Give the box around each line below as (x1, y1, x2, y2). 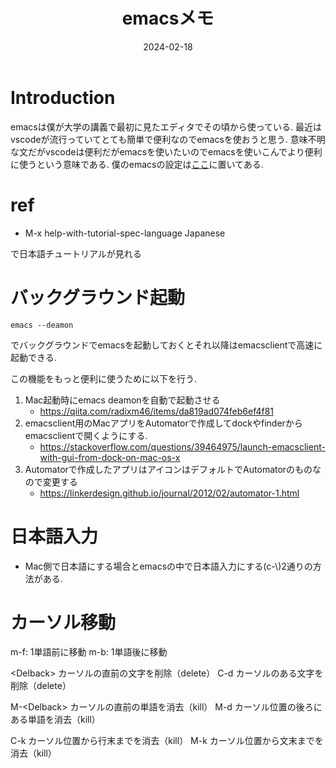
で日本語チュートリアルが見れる (10, 247, 142, 259)
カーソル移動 (10, 611, 117, 634)
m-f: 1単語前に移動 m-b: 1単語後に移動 (10, 646, 168, 658)
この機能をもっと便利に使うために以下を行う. (10, 372, 198, 384)
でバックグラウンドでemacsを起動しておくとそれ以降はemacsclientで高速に (10, 339, 323, 351)
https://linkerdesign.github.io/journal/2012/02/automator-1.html (39, 487, 300, 499)
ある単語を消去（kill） (10, 714, 101, 726)
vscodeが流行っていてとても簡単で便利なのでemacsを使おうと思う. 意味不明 (10, 133, 326, 145)
